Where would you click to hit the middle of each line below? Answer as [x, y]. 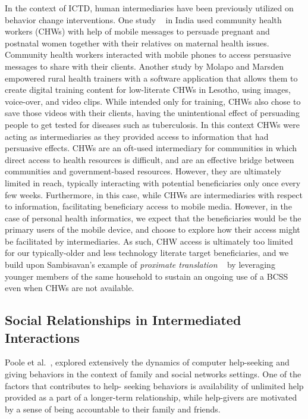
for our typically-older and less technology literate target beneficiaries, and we [147, 253]
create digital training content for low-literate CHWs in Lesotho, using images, [148, 90]
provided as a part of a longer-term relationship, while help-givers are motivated [151, 397]
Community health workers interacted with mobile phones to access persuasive [148, 54]
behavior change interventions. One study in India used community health [143, 19]
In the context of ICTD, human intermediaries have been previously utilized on [149, 8]
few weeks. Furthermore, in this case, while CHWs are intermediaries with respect [154, 194]
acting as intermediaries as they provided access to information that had [137, 136]
